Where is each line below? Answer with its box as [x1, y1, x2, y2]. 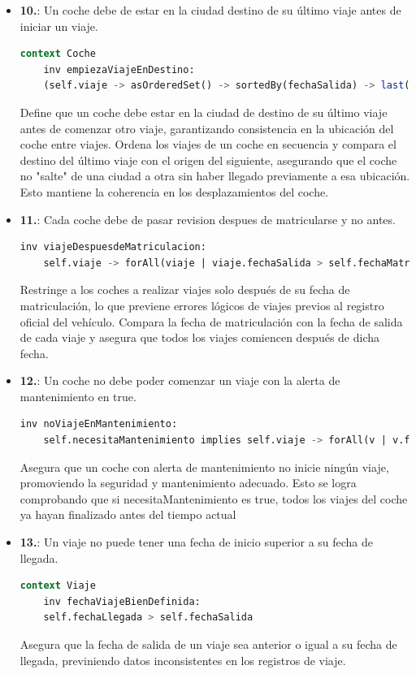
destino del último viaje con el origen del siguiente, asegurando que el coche [19, 151, 397, 168]
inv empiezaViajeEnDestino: [43, 63, 195, 76]
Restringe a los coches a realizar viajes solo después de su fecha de [19, 281, 350, 298]
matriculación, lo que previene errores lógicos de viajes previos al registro [19, 296, 384, 313]
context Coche [19, 48, 96, 60]
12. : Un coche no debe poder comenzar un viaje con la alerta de [19, 372, 340, 389]
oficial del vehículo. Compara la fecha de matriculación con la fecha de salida [19, 313, 403, 330]
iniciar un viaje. [19, 17, 98, 34]
